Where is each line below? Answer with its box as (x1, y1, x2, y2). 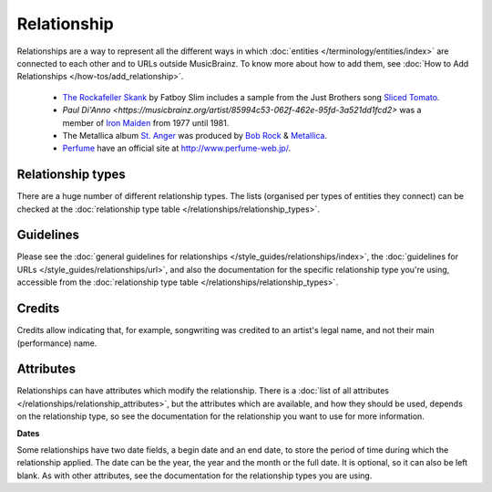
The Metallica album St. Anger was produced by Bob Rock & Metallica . (62, 130, 328, 141)
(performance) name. (16, 338, 97, 349)
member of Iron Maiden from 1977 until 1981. (62, 117, 230, 128)
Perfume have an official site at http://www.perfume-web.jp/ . (62, 142, 292, 154)
